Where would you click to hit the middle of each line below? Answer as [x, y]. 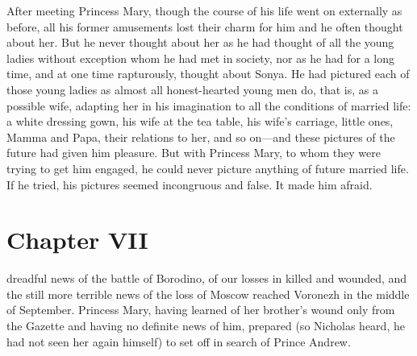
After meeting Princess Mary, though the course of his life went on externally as [204, 10]
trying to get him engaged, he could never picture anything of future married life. [208, 168]
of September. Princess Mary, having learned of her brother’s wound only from [201, 310]
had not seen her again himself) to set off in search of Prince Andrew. [179, 341]
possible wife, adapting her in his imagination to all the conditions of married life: [209, 105]
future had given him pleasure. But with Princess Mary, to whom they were [194, 153]
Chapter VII [77, 240]
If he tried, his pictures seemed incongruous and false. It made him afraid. [190, 184]
